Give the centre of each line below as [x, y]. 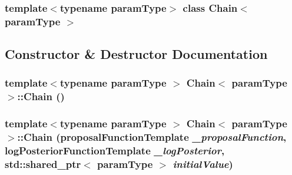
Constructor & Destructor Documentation [136, 54]
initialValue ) [203, 164]
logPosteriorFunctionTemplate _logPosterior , [115, 151]
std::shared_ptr [43, 164]
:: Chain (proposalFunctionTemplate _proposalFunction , [152, 137]
